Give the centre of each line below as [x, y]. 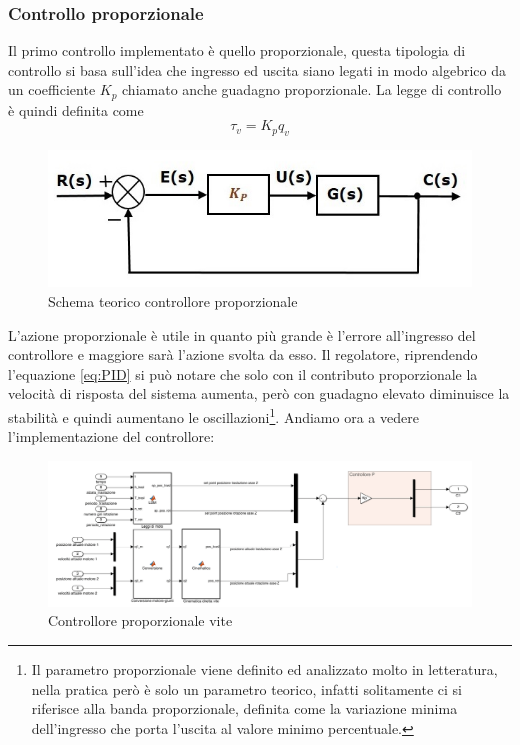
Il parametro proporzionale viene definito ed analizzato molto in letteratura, [264, 669]
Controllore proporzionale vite [140, 620]
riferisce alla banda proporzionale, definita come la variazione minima [244, 708]
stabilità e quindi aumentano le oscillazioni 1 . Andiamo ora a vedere [213, 415]
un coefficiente [52, 89]
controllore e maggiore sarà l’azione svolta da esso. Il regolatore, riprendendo [243, 354]
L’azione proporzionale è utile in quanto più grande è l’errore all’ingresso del [242, 334]
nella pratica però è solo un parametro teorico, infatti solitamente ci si [246, 688]
